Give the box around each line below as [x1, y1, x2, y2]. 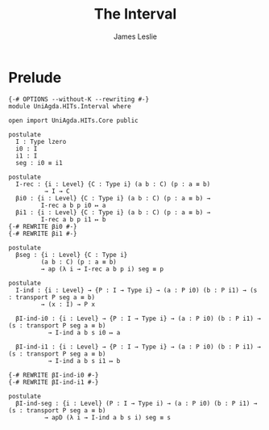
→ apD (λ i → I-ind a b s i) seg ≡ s [43, 413, 172, 421]
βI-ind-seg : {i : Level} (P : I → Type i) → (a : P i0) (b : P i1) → [15, 399, 258, 407]
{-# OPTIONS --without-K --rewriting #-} [8, 95, 150, 103]
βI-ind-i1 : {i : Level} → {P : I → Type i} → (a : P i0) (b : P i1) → [15, 343, 262, 351]
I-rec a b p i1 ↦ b [40, 215, 106, 223]
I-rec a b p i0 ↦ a [40, 201, 106, 209]
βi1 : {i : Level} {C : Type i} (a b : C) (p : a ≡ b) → [15, 208, 211, 217]
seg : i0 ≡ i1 [15, 158, 63, 167]
